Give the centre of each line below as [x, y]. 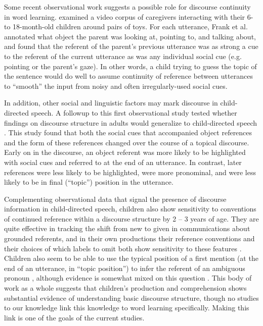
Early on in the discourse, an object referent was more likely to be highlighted [125, 152]
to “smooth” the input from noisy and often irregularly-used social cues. [116, 86]
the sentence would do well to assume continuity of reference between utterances [128, 76]
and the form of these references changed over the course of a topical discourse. [127, 142]
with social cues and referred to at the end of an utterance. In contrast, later [123, 162]
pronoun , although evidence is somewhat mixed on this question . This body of [128, 278]
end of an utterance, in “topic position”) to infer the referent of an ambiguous [125, 268]
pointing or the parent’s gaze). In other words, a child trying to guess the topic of [130, 66]
